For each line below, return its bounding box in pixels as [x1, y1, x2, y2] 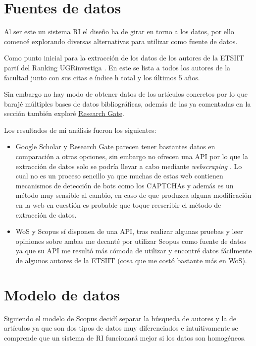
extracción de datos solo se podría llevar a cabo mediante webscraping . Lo [15, 161, 242, 171]
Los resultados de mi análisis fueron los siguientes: [4, 124, 156, 135]
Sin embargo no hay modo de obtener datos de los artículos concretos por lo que [4, 89, 248, 99]
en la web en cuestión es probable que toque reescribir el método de [15, 200, 221, 210]
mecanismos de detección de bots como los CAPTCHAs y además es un [15, 180, 234, 190]
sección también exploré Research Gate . [4, 108, 124, 118]
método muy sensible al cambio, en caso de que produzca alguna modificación [15, 190, 252, 200]
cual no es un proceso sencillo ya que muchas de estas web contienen [15, 171, 223, 181]
